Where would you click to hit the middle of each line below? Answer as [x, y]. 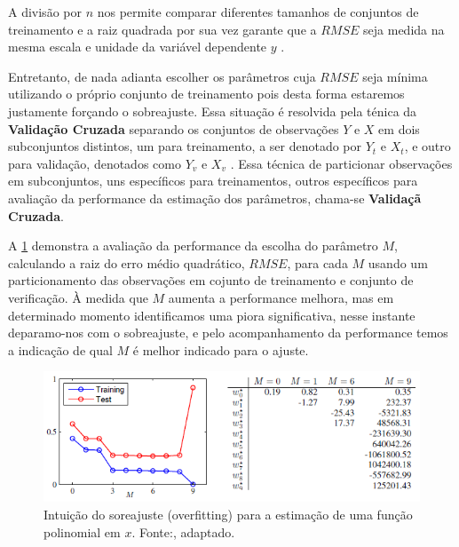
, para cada [317, 262]
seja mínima [395, 76]
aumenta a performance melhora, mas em [281, 297]
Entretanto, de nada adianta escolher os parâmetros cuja [162, 76]
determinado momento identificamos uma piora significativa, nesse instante [212, 315]
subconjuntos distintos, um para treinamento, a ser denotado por [185, 146]
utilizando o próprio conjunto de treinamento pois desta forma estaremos [206, 94]
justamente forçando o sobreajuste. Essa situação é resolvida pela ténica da [213, 111]
